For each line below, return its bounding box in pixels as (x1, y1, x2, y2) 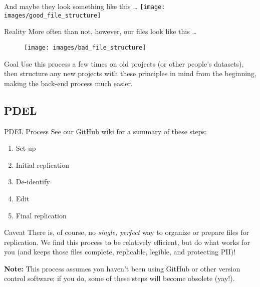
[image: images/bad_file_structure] (24, 44, 146, 51)
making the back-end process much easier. (4, 78, 133, 88)
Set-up (16, 143, 36, 153)
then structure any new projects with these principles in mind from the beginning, (4, 68, 256, 79)
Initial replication (16, 159, 70, 170)
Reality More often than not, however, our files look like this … (4, 26, 197, 37)
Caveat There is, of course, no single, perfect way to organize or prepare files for (4, 227, 249, 237)
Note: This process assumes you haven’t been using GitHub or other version (4, 263, 240, 273)
